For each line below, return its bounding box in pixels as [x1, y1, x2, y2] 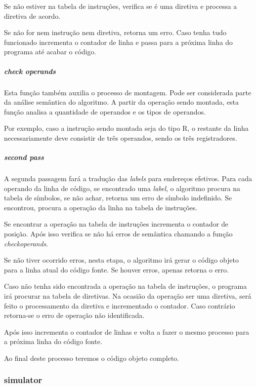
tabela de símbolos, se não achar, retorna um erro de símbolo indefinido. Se [4, 193, 232, 203]
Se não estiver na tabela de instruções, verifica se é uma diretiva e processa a [4, 1, 237, 11]
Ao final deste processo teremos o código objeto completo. [4, 352, 179, 363]
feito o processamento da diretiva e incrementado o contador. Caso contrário [4, 300, 235, 310]
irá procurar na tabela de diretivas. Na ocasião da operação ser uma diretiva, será [4, 291, 252, 301]
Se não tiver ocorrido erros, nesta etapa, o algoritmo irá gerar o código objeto [4, 255, 239, 265]
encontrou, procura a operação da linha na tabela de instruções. [4, 202, 198, 212]
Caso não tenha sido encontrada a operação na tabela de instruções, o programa [4, 281, 247, 291]
